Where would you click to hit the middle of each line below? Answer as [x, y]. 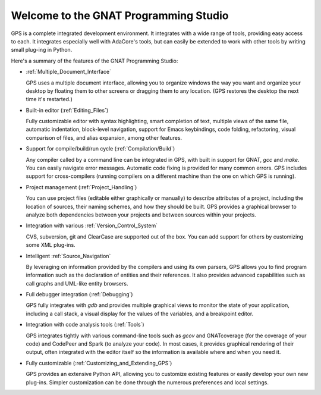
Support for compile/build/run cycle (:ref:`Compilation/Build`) [100, 149]
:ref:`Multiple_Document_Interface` [68, 72]
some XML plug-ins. [51, 245]
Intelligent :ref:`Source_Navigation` [68, 256]
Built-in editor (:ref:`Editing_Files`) [67, 110]
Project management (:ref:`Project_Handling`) [81, 187]
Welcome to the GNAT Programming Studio [120, 15]
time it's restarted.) [49, 99]
